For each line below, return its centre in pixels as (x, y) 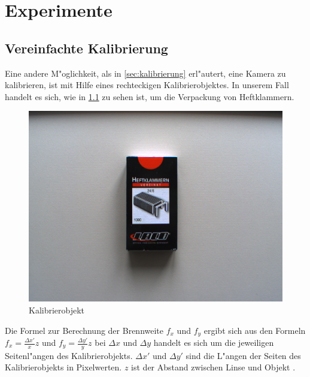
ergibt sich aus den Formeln (255, 330)
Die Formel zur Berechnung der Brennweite (84, 330)
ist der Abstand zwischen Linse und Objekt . (213, 367)
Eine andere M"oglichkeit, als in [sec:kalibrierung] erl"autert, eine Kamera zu (145, 73)
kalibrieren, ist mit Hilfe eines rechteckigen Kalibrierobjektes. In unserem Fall (147, 85)
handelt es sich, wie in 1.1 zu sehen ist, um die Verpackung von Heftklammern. (150, 96)
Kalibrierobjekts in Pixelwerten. (63, 367)
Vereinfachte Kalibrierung (86, 48)
